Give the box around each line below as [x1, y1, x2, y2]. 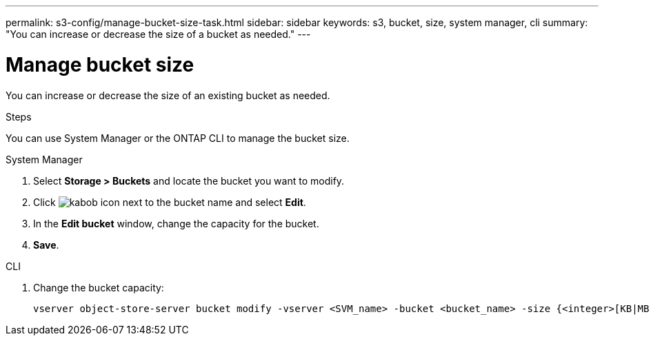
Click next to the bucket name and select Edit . [33, 196, 306, 208]
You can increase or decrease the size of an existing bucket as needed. [6, 89, 330, 101]
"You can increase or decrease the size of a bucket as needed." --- [6, 28, 311, 40]
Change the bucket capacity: [33, 281, 164, 293]
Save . [33, 238, 59, 251]
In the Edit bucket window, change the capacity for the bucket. [33, 217, 319, 229]
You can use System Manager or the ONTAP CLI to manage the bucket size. [6, 132, 350, 144]
